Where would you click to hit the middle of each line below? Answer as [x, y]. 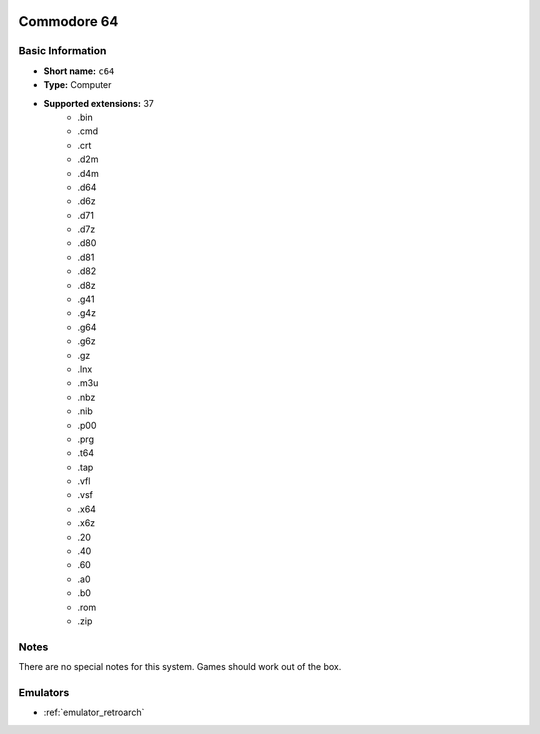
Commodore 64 [68, 21]
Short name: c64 [79, 71]
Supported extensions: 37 [98, 103]
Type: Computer [77, 85]
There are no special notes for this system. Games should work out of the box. [180, 667]
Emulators [44, 692]
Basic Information [62, 51]
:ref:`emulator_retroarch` [94, 712]
